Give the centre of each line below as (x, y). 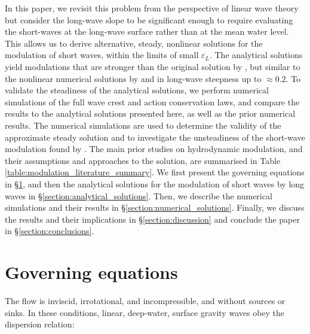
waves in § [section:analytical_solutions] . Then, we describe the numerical (139, 195)
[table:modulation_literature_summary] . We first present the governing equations (155, 172)
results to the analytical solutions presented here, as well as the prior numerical (150, 113)
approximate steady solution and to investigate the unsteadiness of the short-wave (155, 137)
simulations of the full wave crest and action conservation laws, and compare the (152, 101)
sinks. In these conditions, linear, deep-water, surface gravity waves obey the (145, 312)
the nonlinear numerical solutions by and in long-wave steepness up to (133, 78)
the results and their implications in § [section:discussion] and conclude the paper (152, 219)
